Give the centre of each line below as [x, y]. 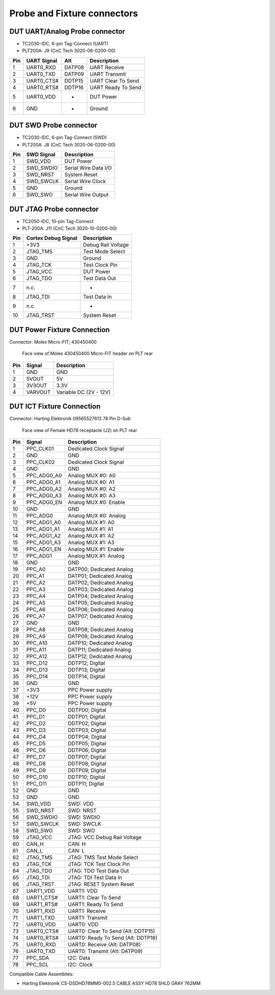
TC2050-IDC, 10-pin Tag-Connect [58, 221]
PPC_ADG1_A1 [43, 529]
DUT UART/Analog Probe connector [67, 31]
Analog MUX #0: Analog [97, 516]
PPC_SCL [37, 965]
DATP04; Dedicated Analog [101, 596]
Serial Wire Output [87, 195]
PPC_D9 [36, 770]
